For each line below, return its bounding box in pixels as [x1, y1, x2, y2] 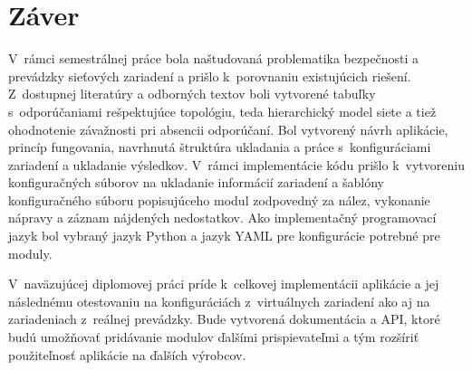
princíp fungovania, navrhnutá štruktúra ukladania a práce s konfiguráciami [8, 138, 431, 157]
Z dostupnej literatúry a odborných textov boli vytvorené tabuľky [8, 84, 376, 103]
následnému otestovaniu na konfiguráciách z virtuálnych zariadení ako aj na [8, 291, 430, 310]
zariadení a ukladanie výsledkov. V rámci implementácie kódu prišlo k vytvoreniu [8, 155, 465, 174]
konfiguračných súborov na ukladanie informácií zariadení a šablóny [8, 173, 384, 192]
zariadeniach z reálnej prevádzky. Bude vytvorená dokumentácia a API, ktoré [8, 309, 440, 328]
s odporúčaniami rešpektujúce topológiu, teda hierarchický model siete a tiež [8, 101, 437, 120]
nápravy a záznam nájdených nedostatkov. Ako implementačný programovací [8, 208, 437, 227]
